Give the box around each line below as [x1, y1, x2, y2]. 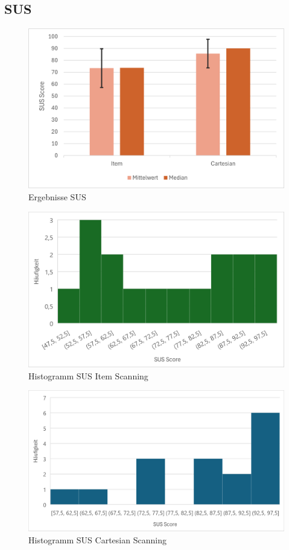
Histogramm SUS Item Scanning [28, 369, 148, 382]
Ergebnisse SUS [28, 190, 86, 203]
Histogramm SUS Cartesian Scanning [28, 534, 167, 546]
